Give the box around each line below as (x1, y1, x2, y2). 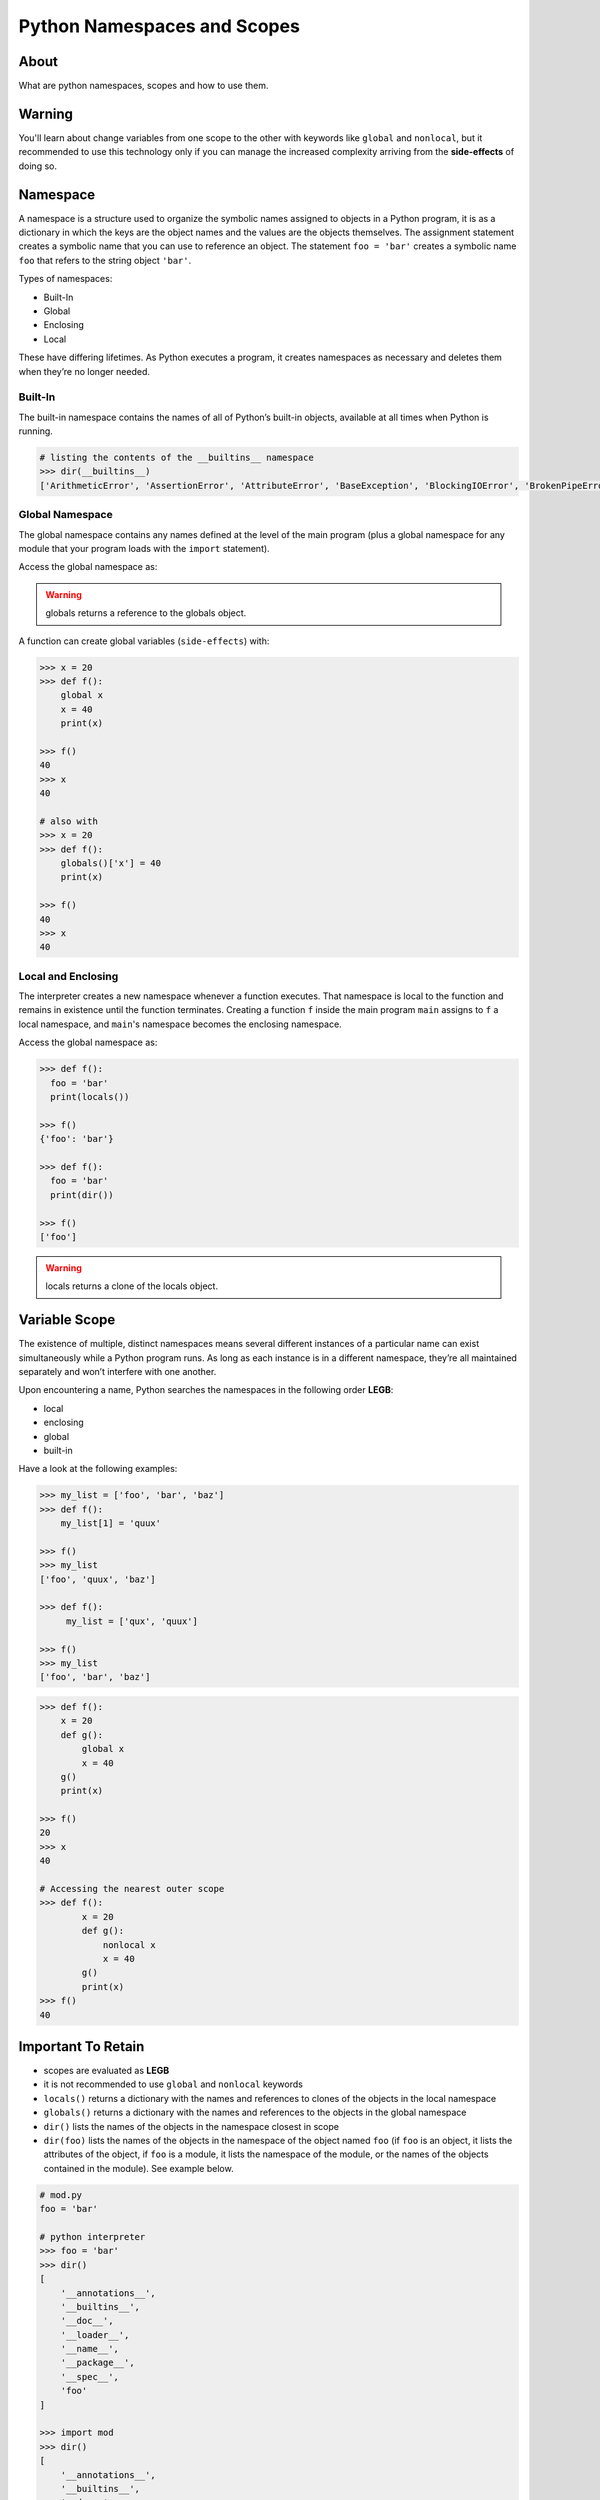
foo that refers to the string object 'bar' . (18, 254, 192, 266)
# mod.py (39, 2189, 83, 2200)
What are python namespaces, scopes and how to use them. (18, 80, 269, 92)
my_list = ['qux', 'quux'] (65, 1615, 199, 1627)
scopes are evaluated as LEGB (43, 2065, 170, 2077)
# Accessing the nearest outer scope (39, 1883, 225, 1895)
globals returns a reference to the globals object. (45, 607, 247, 619)
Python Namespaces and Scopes (18, 15, 300, 37)
